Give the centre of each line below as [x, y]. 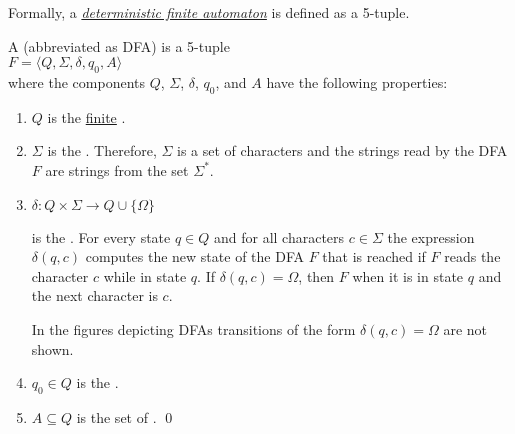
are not [465, 328]
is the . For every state [101, 236]
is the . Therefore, [102, 150]
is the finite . [86, 116]
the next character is [94, 295]
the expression [431, 236]
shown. [52, 348]
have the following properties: [357, 81]
